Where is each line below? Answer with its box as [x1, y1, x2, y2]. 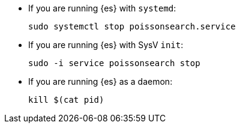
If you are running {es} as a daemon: [28, 76, 173, 87]
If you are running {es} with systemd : [28, 3, 176, 13]
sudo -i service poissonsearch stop [28, 58, 200, 68]
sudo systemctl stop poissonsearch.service [28, 22, 236, 31]
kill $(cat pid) [28, 95, 104, 105]
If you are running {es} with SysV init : [28, 40, 184, 50]
